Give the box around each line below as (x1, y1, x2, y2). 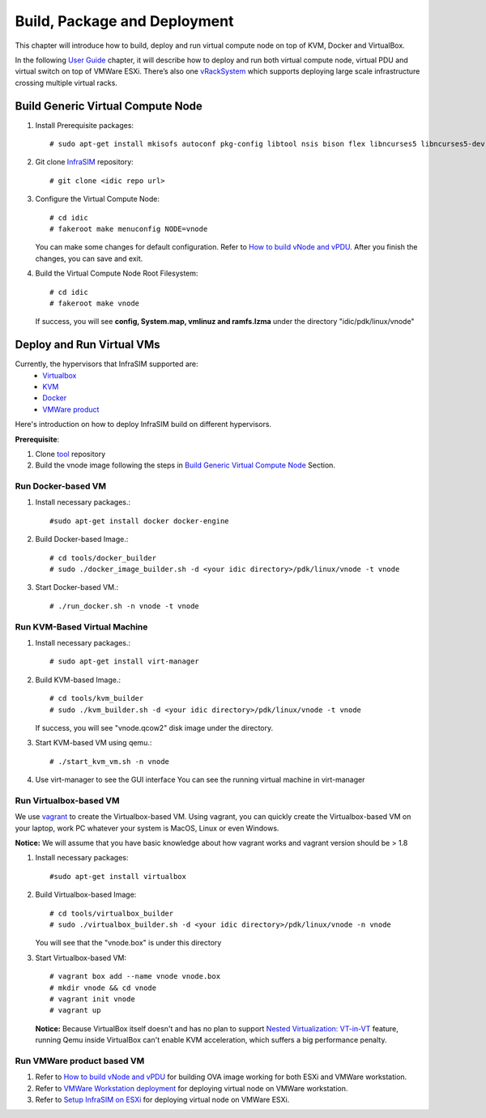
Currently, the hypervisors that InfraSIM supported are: (15, 359, 198, 369)
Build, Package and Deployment (15, 12, 234, 30)
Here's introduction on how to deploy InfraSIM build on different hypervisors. (15, 420, 271, 429)
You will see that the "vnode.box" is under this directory (35, 938, 222, 948)
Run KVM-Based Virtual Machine (15, 621, 148, 632)
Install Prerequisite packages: (35, 120, 134, 130)
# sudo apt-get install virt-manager (49, 657, 200, 666)
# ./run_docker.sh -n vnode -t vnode (49, 601, 200, 611)
